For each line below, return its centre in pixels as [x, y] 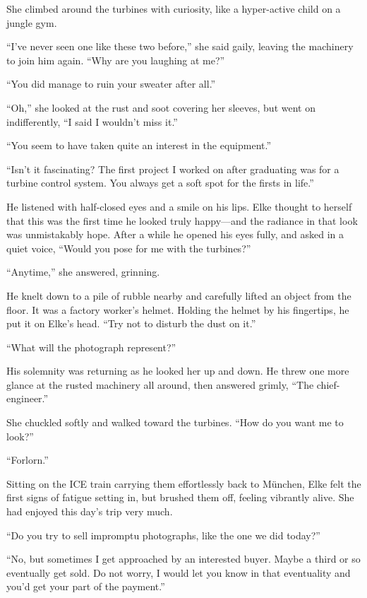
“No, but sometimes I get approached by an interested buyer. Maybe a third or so [183, 559]
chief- [328, 384]
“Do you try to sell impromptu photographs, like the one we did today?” [163, 535]
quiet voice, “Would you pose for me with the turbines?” [129, 248]
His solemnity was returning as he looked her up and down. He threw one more [178, 371]
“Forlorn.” [28, 460]
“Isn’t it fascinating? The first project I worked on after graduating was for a [173, 169]
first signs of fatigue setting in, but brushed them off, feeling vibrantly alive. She [180, 497]
